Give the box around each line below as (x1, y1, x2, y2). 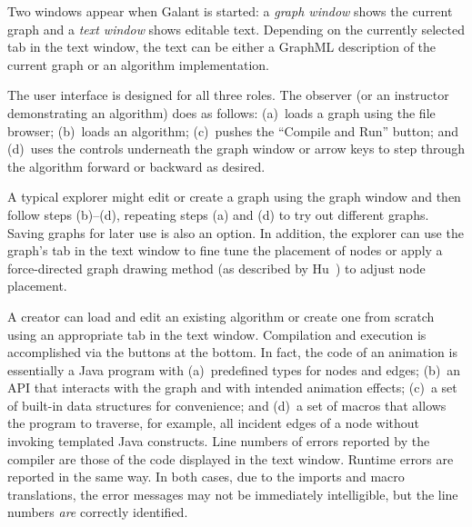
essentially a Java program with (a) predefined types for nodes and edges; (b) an (7, 360, 461, 379)
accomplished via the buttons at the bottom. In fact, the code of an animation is (7, 343, 457, 362)
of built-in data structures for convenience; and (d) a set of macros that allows (7, 395, 447, 414)
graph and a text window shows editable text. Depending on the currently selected (7, 19, 465, 38)
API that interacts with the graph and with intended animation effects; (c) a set (7, 378, 457, 397)
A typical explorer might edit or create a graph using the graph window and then (7, 187, 461, 206)
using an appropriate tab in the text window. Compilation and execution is (7, 324, 427, 343)
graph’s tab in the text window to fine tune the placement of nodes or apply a (7, 241, 443, 260)
